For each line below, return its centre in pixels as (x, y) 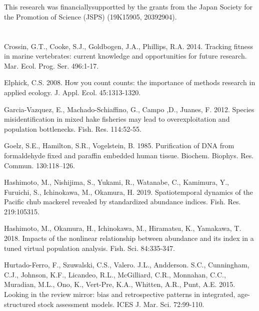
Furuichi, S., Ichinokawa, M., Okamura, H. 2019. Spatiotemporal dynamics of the (128, 192)
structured (20, 304)
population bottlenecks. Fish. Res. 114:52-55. (73, 128)
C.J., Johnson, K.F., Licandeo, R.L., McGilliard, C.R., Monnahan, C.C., (115, 274)
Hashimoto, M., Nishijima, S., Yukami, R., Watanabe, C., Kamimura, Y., (117, 182)
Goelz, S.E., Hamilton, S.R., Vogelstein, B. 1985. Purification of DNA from (119, 145)
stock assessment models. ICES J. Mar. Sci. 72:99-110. (121, 304)
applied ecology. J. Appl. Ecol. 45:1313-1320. (72, 92)
